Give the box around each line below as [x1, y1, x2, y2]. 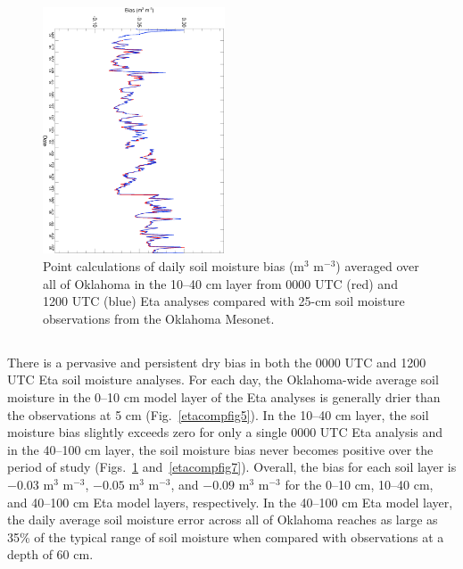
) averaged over [335, 256, 419, 275]
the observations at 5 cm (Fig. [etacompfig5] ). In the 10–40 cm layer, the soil [7, 405, 429, 424]
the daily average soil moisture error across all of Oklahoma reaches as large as [7, 510, 438, 529]
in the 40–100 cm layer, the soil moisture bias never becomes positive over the [7, 440, 434, 458]
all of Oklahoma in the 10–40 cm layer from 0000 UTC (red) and [43, 274, 398, 293]
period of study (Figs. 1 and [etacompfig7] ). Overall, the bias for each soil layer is [7, 458, 457, 476]
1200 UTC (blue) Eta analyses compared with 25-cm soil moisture [43, 292, 405, 310]
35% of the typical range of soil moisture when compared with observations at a [7, 527, 444, 546]
